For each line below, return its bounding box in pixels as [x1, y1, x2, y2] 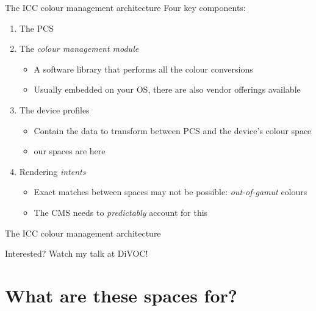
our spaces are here [34, 145, 106, 157]
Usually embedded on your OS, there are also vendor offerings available [34, 83, 301, 96]
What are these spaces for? [5, 282, 237, 307]
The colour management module [19, 42, 139, 55]
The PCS [19, 21, 54, 34]
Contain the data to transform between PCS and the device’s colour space [34, 124, 312, 137]
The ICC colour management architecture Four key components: [5, 1, 246, 13]
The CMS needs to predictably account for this [34, 206, 208, 218]
